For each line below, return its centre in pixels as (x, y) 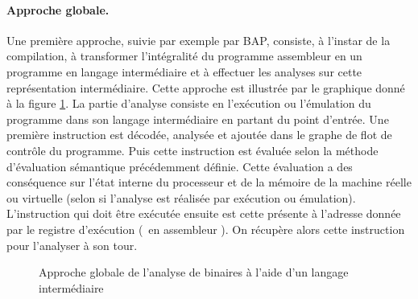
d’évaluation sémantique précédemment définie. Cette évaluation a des (180, 166)
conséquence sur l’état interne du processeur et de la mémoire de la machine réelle (209, 182)
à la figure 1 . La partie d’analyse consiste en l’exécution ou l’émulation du (189, 103)
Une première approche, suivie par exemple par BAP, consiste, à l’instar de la (199, 40)
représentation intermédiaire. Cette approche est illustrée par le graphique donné (206, 87)
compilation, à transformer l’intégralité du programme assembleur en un (184, 56)
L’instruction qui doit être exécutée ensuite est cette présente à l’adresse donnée (204, 213)
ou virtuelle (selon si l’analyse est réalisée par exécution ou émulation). (181, 197)
